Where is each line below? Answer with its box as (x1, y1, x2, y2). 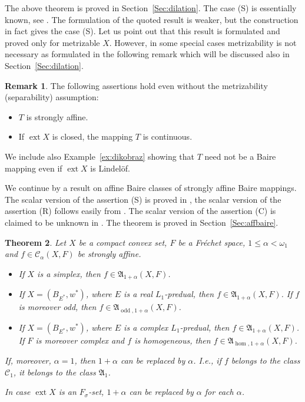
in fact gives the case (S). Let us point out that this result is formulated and (5, 25, 280, 37)
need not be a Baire (204, 150, 276, 162)
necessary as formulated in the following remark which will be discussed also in (5, 48, 290, 60)
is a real (124, 288, 152, 300)
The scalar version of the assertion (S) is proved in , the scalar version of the (5, 193, 281, 205)
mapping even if (5, 162, 62, 174)
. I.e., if (193, 354, 221, 367)
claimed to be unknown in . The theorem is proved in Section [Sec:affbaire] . (5, 216, 279, 228)
